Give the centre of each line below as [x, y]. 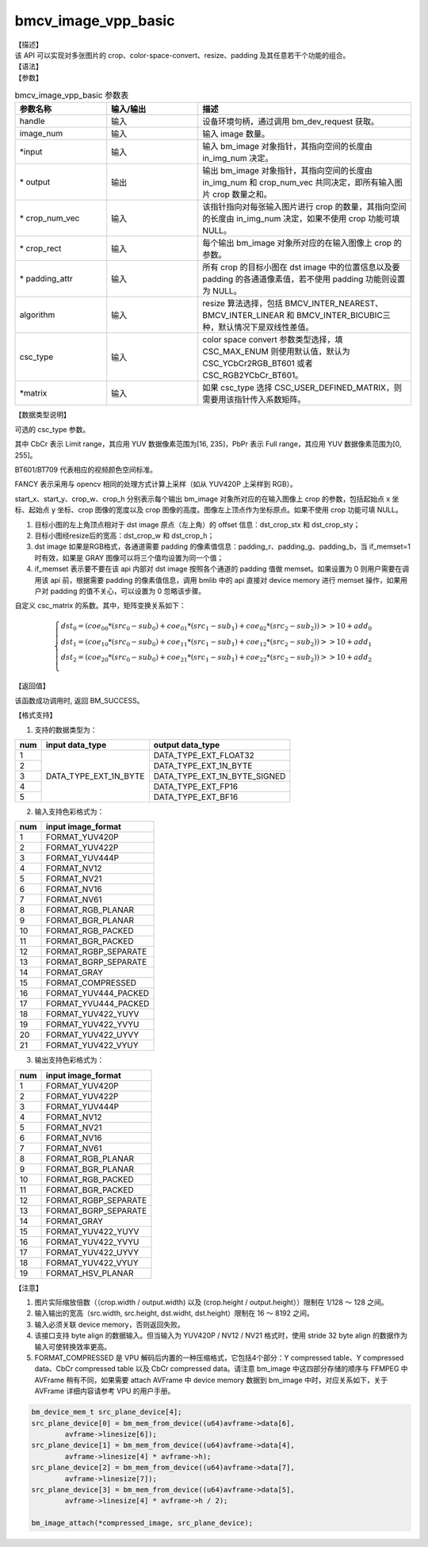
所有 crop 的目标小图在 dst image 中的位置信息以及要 [301, 267]
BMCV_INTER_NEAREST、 [334, 304]
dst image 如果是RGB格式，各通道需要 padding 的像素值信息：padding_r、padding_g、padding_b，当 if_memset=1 [223, 546]
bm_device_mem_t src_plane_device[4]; [107, 1412]
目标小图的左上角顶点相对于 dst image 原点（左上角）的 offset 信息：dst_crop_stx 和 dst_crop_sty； [197, 524]
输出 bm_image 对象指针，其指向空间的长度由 [287, 170]
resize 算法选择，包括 [243, 304]
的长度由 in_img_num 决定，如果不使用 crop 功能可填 [301, 219]
